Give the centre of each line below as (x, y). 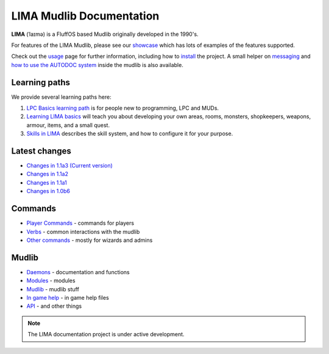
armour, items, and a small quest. (68, 125)
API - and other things (54, 306)
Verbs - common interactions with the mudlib (83, 232)
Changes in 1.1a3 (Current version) (69, 166)
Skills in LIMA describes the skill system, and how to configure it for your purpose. (130, 133)
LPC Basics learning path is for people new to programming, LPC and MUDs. (123, 108)
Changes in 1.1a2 (47, 174)
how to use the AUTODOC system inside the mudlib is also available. (97, 65)
